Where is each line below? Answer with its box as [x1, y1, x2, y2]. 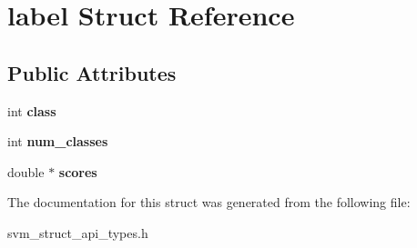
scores [58, 162, 97, 181]
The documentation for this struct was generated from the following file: [7, 193, 411, 212]
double [7, 162, 45, 181]
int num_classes [7, 132, 108, 151]
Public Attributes [7, 58, 177, 86]
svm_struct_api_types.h [7, 223, 148, 242]
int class [7, 101, 56, 120]
